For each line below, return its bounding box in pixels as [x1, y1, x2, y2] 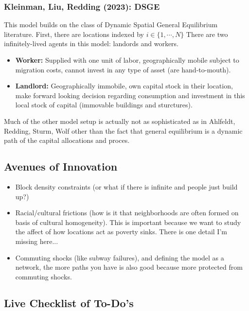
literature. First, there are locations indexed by [4, 29, 144, 39]
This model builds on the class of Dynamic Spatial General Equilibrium [4, 19, 218, 30]
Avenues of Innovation [4, 159, 118, 174]
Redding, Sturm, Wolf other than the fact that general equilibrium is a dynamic [4, 125, 243, 136]
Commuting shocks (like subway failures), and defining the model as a [15, 252, 224, 262]
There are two [186, 29, 228, 39]
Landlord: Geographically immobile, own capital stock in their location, [15, 81, 233, 91]
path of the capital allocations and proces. [4, 135, 130, 145]
